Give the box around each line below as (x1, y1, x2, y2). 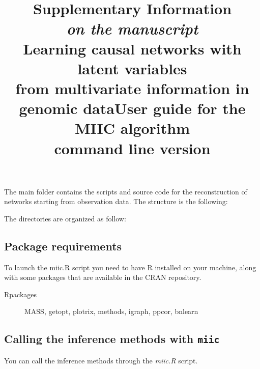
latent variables (77, 58, 187, 78)
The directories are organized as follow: (4, 213, 126, 223)
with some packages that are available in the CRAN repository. (4, 272, 201, 282)
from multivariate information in (15, 77, 249, 98)
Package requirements (4, 238, 122, 253)
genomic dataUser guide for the (19, 98, 246, 119)
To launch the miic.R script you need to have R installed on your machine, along (4, 262, 256, 272)
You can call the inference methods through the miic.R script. (4, 355, 198, 365)
